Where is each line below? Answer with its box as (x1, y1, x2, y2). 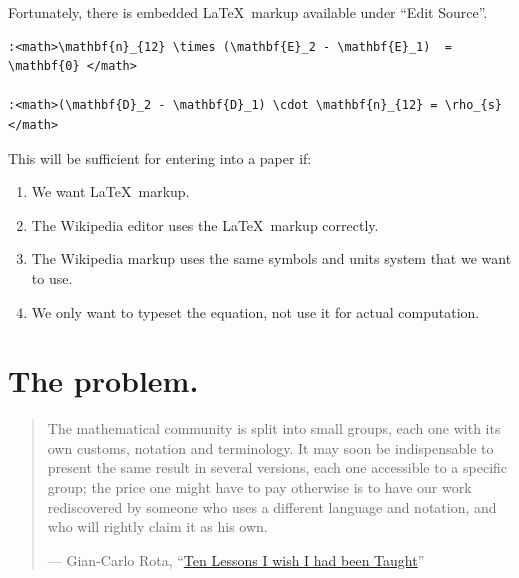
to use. (31, 267, 73, 288)
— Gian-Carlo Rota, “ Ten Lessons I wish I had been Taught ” (47, 549, 425, 570)
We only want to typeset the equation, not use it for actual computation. (31, 301, 480, 322)
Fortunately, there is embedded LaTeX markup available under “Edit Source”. (8, 2, 488, 22)
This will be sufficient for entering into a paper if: (8, 147, 312, 168)
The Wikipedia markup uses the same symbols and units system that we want (31, 248, 512, 269)
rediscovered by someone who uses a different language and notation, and (47, 496, 497, 517)
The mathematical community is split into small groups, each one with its (47, 418, 501, 439)
